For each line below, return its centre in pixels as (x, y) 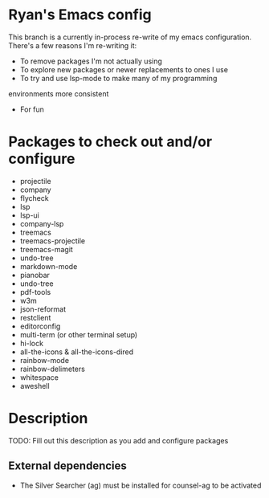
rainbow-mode (45, 360)
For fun (32, 109)
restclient (35, 317)
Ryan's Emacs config (80, 15)
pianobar (35, 275)
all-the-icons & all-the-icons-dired (77, 352)
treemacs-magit (47, 249)
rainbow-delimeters (53, 369)
